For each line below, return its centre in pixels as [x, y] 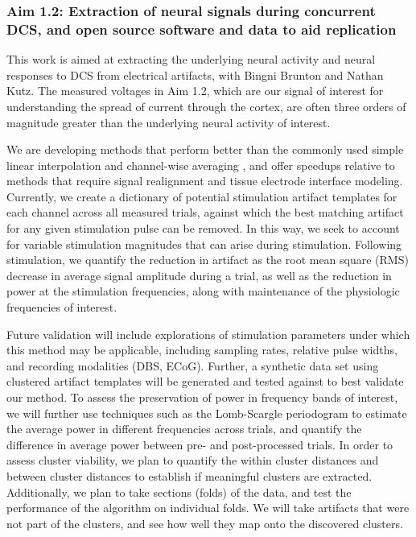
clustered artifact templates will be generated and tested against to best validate [205, 381]
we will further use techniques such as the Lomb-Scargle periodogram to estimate [207, 413]
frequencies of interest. [62, 307]
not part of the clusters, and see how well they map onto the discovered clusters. [205, 523]
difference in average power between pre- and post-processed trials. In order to [200, 444]
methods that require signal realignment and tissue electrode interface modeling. [205, 181]
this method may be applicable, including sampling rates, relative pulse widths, [202, 350]
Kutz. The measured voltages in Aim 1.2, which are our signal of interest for [195, 91]
